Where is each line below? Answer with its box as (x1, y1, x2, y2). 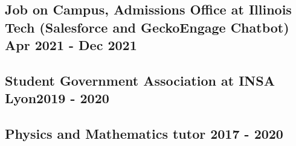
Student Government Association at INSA (5, 71, 275, 89)
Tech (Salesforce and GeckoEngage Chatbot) (5, 17, 289, 36)
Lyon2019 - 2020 (5, 89, 109, 107)
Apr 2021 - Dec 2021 (5, 36, 137, 54)
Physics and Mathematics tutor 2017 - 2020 (5, 124, 283, 143)
